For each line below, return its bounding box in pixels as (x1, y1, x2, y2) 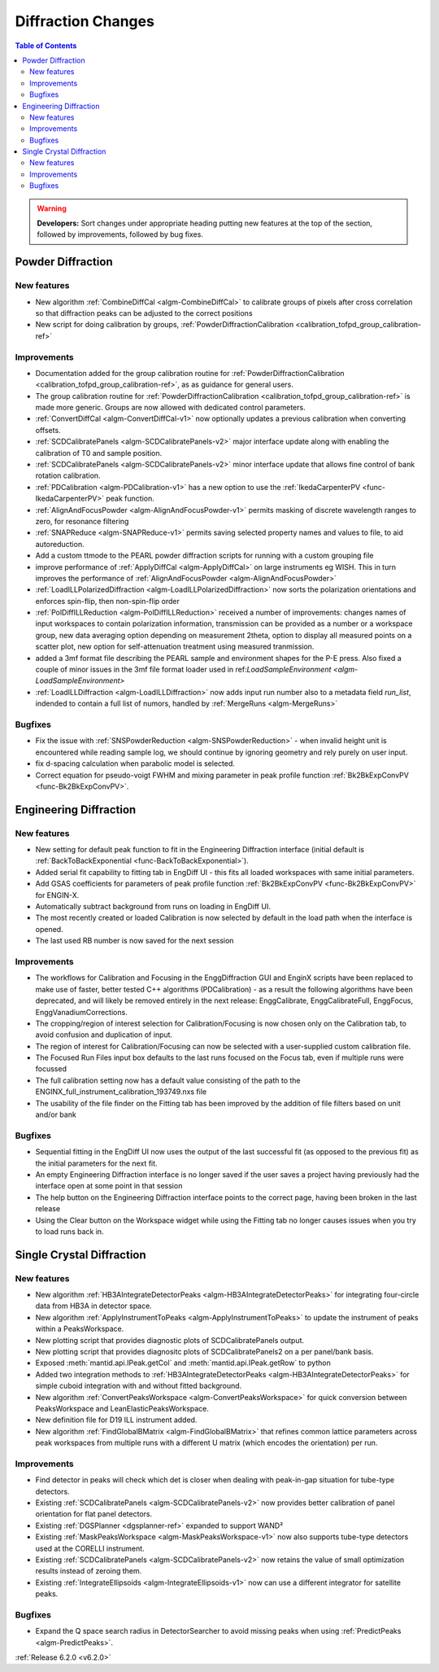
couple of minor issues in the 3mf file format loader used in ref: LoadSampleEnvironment (35, 664, 332, 675)
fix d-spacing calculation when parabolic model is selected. (35, 759, 236, 768)
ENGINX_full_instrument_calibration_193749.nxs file (35, 1087, 207, 1096)
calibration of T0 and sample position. (35, 448, 163, 457)
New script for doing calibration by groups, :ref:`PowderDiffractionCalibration (35, 320, 294, 330)
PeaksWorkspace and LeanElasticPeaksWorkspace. (35, 1403, 209, 1413)
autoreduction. (35, 539, 85, 549)
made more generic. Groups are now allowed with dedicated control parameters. (35, 403, 306, 413)
